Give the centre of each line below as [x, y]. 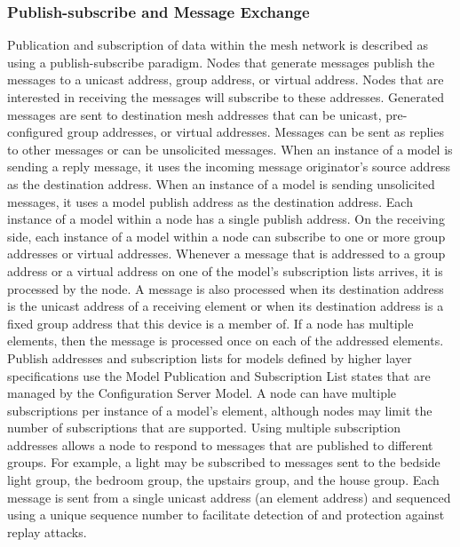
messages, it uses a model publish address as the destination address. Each [210, 201]
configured [36, 132]
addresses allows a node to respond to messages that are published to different [220, 444]
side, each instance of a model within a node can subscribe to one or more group [226, 236]
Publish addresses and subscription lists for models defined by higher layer [210, 357]
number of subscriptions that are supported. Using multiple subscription [204, 428]
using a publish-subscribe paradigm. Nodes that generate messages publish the [221, 62]
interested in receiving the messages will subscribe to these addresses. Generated [226, 97]
